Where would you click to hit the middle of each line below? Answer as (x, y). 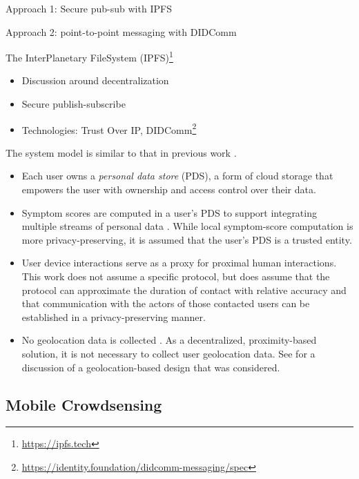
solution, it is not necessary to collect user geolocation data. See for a (168, 353)
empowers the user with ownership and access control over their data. (169, 189)
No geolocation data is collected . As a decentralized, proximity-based (169, 340)
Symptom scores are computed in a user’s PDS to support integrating (169, 212)
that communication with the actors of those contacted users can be (166, 303)
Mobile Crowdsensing (84, 404)
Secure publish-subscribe (74, 104)
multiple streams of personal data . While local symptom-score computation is (187, 226)
